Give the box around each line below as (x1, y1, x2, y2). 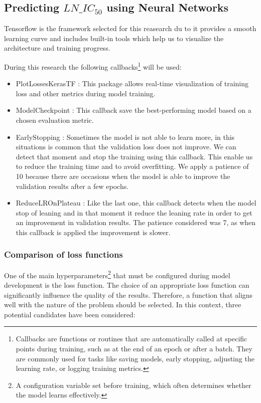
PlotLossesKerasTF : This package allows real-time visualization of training (16, 78, 249, 89)
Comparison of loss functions (4, 248, 123, 261)
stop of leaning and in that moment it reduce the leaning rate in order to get (16, 207, 252, 218)
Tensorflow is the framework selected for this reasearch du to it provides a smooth (4, 23, 256, 34)
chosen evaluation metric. (16, 115, 94, 125)
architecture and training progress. (4, 43, 110, 53)
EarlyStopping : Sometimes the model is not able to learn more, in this (16, 131, 235, 142)
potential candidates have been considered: (4, 309, 136, 319)
